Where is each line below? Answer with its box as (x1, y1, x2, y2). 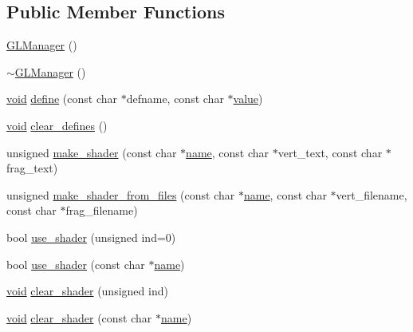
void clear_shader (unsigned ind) (6, 283, 168, 299)
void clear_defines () (6, 117, 108, 133)
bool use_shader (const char (6, 255, 145, 272)
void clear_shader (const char (6, 309, 152, 326)
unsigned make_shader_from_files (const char (6, 186, 235, 203)
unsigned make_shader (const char (6, 144, 177, 160)
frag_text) (6, 160, 58, 176)
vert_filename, (336, 186, 407, 203)
